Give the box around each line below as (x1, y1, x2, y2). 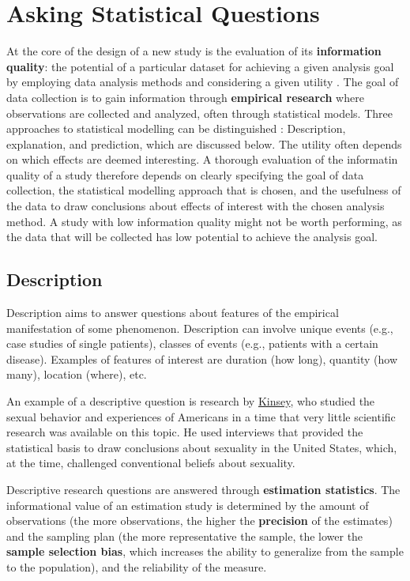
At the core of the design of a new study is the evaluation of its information (6, 43, 382, 59)
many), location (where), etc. (6, 366, 147, 383)
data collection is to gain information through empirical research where (6, 89, 364, 105)
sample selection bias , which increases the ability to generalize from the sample (6, 543, 404, 560)
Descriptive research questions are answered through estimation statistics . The (6, 481, 401, 497)
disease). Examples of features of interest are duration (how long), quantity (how (6, 350, 398, 367)
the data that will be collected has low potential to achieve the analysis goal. (6, 228, 378, 245)
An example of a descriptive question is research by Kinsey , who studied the (6, 393, 375, 409)
